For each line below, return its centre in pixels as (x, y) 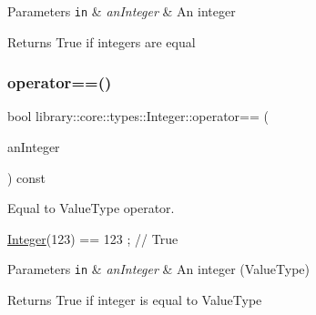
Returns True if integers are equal (102, 41)
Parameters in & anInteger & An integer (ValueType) (158, 269)
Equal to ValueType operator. (91, 208)
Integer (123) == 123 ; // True (93, 238)
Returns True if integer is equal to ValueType (135, 300)
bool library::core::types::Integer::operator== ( (138, 116)
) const (27, 177)
